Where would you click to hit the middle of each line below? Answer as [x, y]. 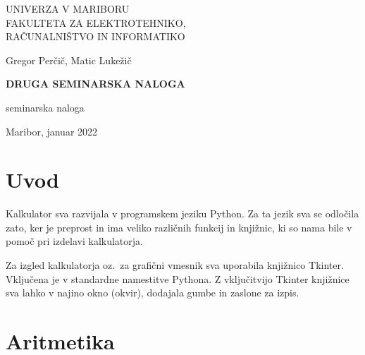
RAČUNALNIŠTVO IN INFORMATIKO [95, 36]
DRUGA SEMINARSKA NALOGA [95, 84]
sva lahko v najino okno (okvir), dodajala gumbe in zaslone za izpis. [153, 293]
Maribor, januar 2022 [52, 131]
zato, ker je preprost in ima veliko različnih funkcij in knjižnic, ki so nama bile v [179, 227]
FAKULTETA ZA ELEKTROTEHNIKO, [96, 22]
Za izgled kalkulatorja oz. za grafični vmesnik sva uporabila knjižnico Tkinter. [175, 265]
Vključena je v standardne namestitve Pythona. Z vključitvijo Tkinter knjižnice [178, 278]
